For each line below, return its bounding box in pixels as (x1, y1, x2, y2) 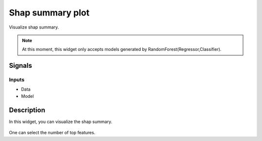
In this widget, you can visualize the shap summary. (9, 119, 113, 125)
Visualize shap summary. (9, 24, 59, 30)
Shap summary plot (9, 7, 90, 18)
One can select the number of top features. (9, 130, 96, 136)
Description (9, 106, 46, 114)
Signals (9, 62, 33, 70)
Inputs (9, 77, 25, 83)
